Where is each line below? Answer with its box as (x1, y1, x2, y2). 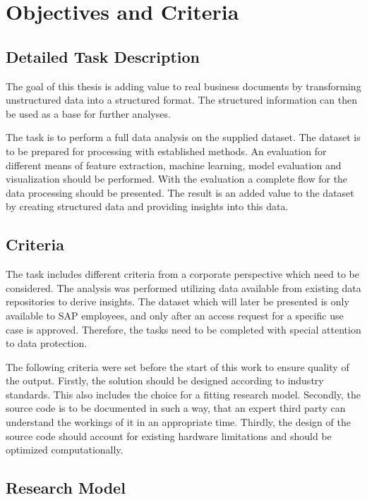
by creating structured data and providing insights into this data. (6, 199, 289, 214)
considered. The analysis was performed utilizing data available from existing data (6, 280, 361, 295)
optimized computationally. (6, 442, 124, 457)
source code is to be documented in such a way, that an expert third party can (6, 401, 346, 415)
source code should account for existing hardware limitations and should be (6, 428, 332, 443)
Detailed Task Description (6, 45, 200, 67)
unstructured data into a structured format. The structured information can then (6, 92, 357, 107)
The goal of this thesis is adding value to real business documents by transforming (6, 78, 361, 93)
